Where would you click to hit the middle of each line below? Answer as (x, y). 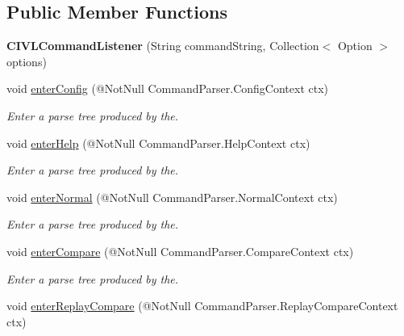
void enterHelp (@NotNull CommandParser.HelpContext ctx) (158, 143)
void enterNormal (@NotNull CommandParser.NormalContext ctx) (172, 197)
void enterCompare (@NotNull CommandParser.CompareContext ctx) (180, 251)
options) (27, 61)
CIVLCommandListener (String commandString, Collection (163, 46)
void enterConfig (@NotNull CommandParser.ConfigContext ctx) (168, 88)
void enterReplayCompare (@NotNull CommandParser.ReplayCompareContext (202, 306)
